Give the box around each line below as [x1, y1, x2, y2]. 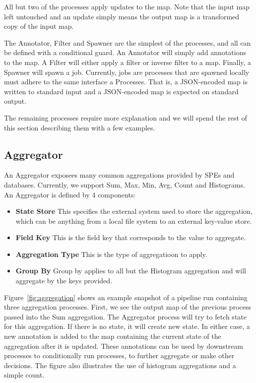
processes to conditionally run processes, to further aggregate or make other [4, 350, 235, 361]
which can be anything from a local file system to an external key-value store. [15, 215, 252, 226]
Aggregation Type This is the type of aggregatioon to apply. [15, 249, 207, 259]
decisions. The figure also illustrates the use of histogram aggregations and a [4, 360, 236, 370]
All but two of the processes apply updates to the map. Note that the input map [4, 1, 250, 11]
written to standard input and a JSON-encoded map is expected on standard [4, 86, 239, 96]
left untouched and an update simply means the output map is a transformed [4, 11, 240, 21]
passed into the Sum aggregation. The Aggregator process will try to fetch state [4, 311, 247, 321]
